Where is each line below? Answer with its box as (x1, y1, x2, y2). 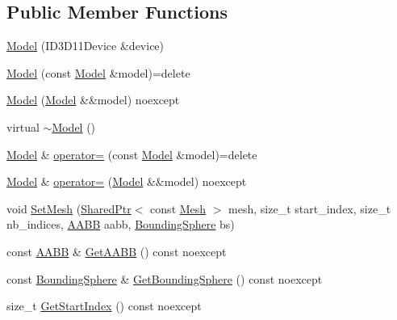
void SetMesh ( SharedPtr (6, 200, 132, 217)
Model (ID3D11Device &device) (6, 37, 165, 54)
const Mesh (150, 200, 207, 217)
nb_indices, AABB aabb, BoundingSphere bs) (6, 216, 235, 233)
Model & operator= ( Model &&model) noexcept (6, 173, 247, 190)
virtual (6, 118, 40, 135)
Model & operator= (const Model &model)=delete (6, 145, 257, 162)
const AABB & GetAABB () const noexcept (6, 242, 227, 259)
